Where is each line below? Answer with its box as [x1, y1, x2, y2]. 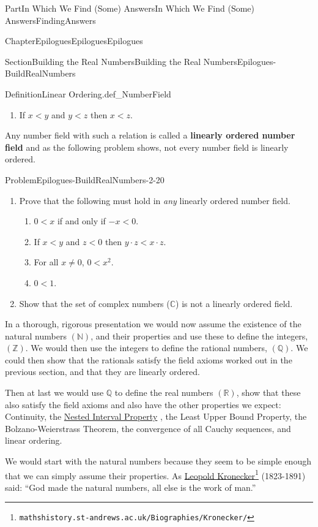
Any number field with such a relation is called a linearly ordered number [5, 129, 295, 142]
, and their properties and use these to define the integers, [91, 329, 308, 342]
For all [34, 256, 59, 268]
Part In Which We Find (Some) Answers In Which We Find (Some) [5, 2, 255, 14]
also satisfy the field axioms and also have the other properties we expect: [5, 398, 281, 411]
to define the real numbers [114, 386, 213, 399]
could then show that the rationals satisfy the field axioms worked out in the [5, 353, 292, 366]
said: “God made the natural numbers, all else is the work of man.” [5, 480, 256, 493]
